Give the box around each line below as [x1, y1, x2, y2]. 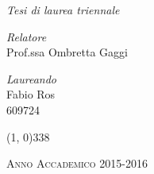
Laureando [6, 70, 56, 87]
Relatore [6, 28, 47, 44]
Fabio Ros [6, 86, 56, 102]
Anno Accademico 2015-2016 [6, 155, 148, 172]
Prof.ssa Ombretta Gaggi [6, 44, 128, 60]
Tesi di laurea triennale [6, 2, 120, 17]
